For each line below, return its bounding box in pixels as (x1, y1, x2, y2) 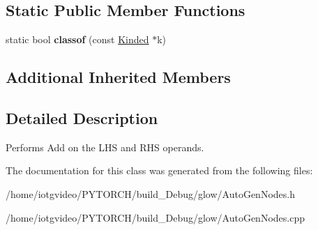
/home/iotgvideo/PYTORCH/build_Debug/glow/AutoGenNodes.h (6, 186, 295, 201)
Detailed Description (6, 107, 158, 128)
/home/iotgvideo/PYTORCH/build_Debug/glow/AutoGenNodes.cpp (6, 210, 305, 224)
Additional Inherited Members (6, 66, 231, 88)
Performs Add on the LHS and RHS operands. (6, 139, 204, 154)
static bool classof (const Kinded (6, 32, 149, 47)
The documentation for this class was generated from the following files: (6, 163, 313, 178)
